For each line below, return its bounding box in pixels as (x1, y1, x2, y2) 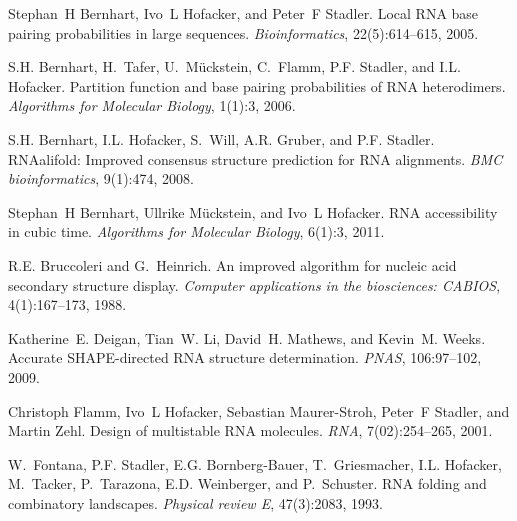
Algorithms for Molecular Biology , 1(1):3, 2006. (8, 95, 296, 116)
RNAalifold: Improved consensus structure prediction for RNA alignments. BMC (8, 148, 503, 169)
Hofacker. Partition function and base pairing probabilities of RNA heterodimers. (8, 75, 506, 96)
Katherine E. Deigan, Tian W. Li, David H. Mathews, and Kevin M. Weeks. (8, 327, 486, 348)
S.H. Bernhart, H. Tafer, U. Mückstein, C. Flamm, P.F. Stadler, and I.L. (8, 56, 461, 77)
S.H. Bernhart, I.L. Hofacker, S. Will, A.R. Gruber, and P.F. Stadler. (8, 128, 435, 149)
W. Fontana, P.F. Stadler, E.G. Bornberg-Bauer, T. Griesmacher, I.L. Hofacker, (8, 453, 502, 474)
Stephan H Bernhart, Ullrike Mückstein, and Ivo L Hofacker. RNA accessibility (8, 201, 498, 222)
